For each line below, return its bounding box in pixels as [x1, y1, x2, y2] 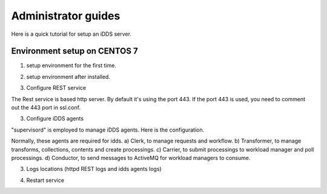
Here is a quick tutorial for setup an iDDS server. [11, 30, 131, 38]
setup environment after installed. [26, 73, 110, 80]
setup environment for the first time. [26, 62, 116, 69]
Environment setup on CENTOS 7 [11, 46, 139, 56]
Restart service [26, 176, 65, 184]
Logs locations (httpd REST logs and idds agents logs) [26, 166, 162, 173]
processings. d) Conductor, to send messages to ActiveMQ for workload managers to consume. [11, 154, 251, 161]
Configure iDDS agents [26, 115, 84, 122]
